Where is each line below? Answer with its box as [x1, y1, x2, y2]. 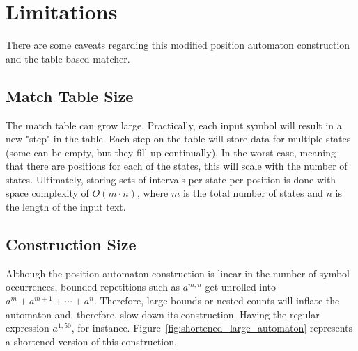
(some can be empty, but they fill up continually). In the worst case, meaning [6, 145, 336, 159]
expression [6, 320, 49, 335]
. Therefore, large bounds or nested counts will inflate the [93, 293, 340, 308]
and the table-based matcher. [6, 51, 130, 65]
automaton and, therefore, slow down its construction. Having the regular [6, 307, 320, 321]
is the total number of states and [182, 186, 323, 200]
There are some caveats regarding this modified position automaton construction [6, 38, 350, 52]
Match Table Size [6, 85, 134, 106]
